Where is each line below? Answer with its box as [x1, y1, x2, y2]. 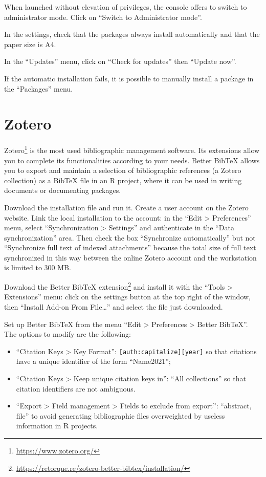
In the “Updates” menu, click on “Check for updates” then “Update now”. [4, 56, 236, 67]
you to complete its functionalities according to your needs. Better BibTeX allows [4, 155, 260, 165]
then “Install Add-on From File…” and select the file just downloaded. [4, 301, 223, 312]
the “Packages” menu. [4, 83, 73, 94]
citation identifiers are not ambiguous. [16, 383, 136, 394]
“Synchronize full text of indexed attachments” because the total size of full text [4, 242, 256, 253]
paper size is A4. [4, 38, 56, 49]
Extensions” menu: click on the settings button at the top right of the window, [4, 291, 251, 302]
